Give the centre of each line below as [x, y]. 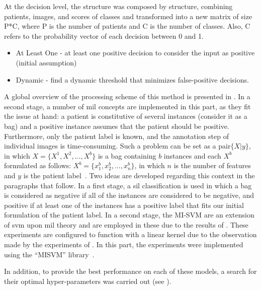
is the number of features [212, 165]
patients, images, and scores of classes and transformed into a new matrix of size [128, 16]
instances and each [192, 155]
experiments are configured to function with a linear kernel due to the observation [130, 234]
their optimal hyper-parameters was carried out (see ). [88, 281]
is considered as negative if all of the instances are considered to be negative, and [129, 195]
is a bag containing [127, 155]
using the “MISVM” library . [49, 254]
